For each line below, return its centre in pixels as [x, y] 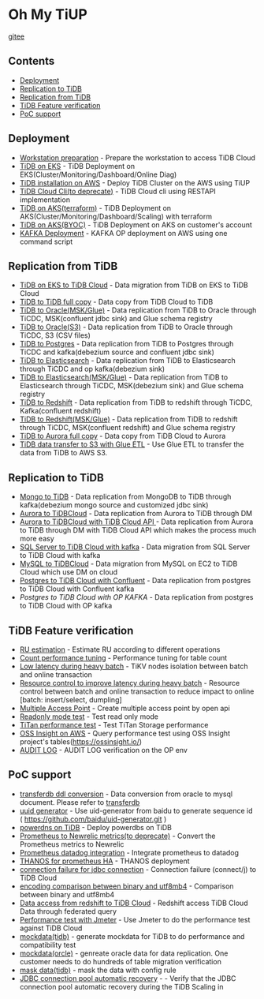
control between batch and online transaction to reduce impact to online [137, 691]
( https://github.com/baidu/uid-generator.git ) [93, 819]
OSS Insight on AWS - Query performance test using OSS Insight [125, 733]
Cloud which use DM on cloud [69, 572]
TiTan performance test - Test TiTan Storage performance [114, 725]
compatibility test [48, 945]
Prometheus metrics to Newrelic [72, 844]
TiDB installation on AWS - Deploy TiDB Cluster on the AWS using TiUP [135, 182]
